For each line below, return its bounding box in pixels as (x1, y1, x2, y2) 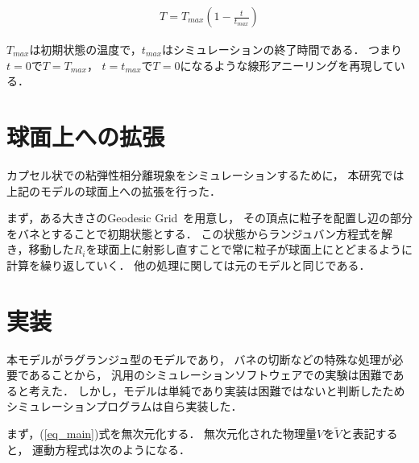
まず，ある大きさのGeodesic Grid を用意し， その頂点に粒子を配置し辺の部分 (6, 209, 413, 226)
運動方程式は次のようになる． (32, 440, 191, 457)
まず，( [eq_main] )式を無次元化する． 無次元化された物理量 (6, 425, 317, 442)
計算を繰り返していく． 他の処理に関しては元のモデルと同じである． (6, 256, 371, 273)
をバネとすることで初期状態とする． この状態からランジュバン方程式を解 (6, 225, 393, 242)
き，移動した (6, 241, 74, 258)
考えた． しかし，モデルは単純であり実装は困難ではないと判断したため (28, 382, 405, 399)
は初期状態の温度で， (29, 41, 142, 58)
